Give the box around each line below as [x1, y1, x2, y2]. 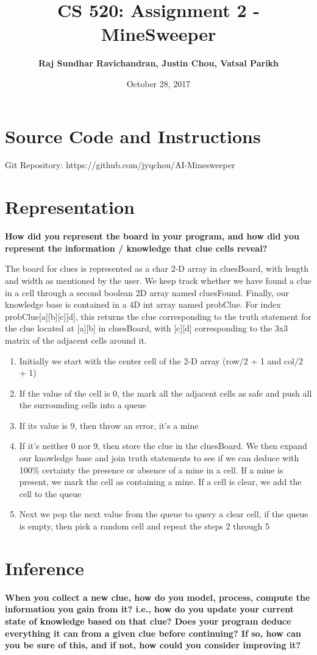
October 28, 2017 [126, 77, 191, 90]
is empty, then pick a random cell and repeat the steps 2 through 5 [19, 520, 270, 533]
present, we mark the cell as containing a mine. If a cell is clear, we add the [19, 475, 302, 488]
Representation [5, 194, 135, 219]
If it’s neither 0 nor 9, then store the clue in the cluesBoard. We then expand [19, 439, 307, 452]
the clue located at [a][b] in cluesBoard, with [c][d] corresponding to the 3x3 [5, 322, 288, 335]
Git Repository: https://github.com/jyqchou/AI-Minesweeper [5, 158, 235, 171]
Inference [5, 555, 84, 580]
